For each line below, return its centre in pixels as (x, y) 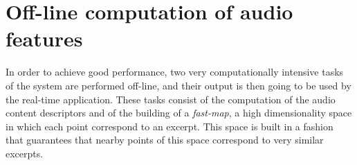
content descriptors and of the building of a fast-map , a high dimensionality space (179, 113)
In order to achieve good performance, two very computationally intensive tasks (175, 72)
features (44, 38)
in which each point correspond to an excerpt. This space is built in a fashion (170, 126)
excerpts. (25, 153)
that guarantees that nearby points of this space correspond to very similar (165, 140)
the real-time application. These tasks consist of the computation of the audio (171, 99)
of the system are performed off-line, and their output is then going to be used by (178, 85)
